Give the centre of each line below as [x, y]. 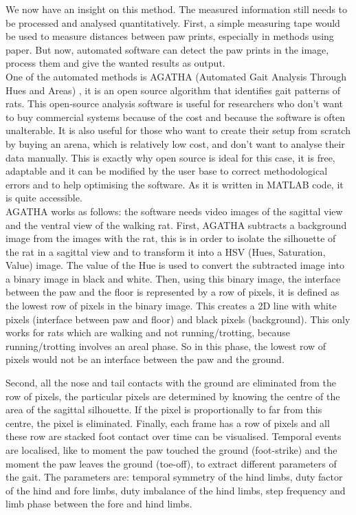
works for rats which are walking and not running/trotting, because [148, 332]
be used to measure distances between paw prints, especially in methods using [170, 36]
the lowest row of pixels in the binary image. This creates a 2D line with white [171, 306]
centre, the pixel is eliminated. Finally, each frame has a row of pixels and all [168, 423]
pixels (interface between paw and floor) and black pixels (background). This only [178, 319]
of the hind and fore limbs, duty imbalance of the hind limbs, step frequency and [176, 490]
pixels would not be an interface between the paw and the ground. [145, 359]
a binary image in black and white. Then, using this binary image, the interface [173, 278]
